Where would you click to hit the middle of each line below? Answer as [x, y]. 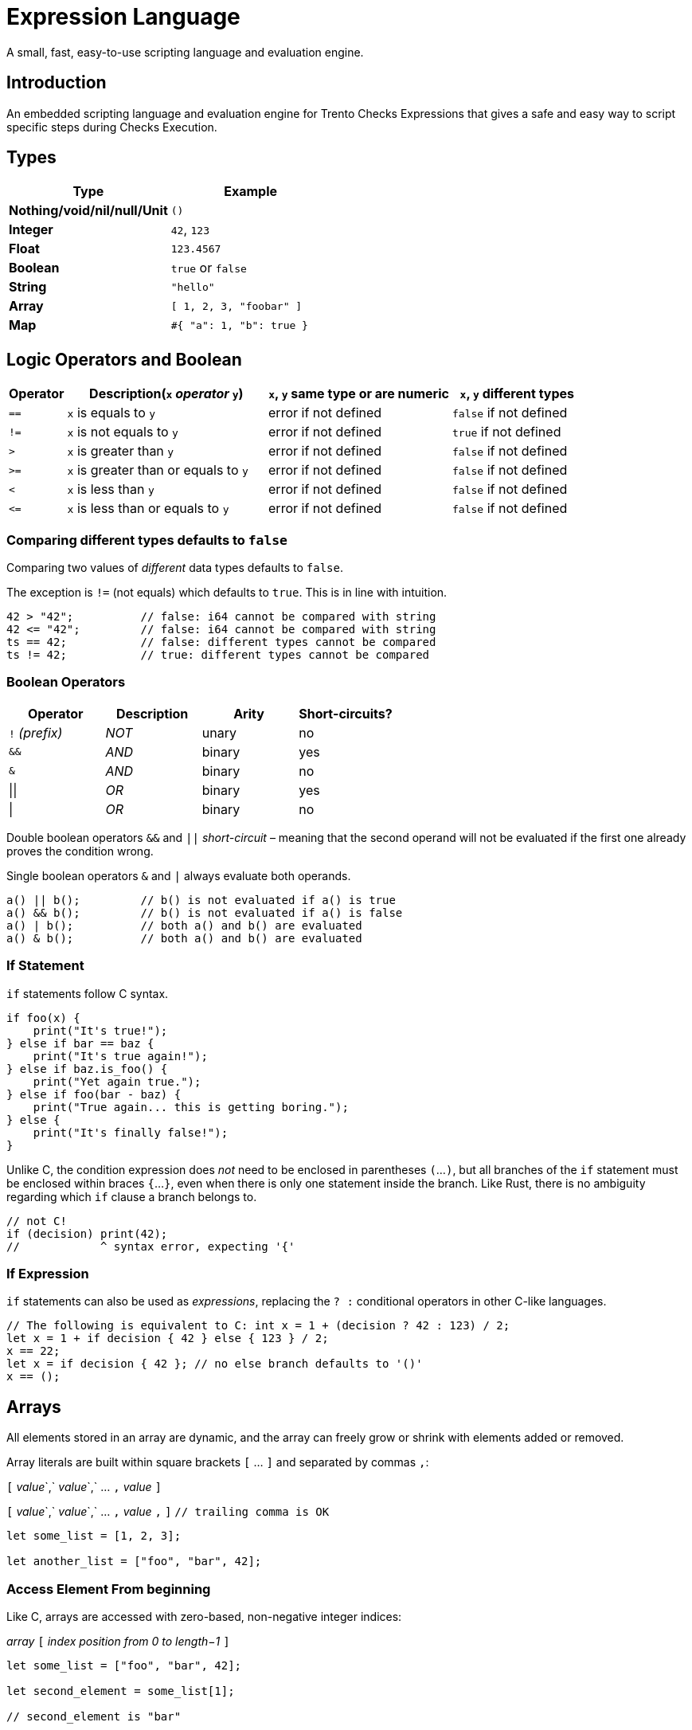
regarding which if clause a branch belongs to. [132, 1196]
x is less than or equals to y [148, 509]
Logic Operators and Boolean [124, 359]
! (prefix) [36, 732]
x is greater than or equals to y [158, 470]
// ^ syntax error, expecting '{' [151, 1246]
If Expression [48, 1273]
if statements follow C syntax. [88, 993]
